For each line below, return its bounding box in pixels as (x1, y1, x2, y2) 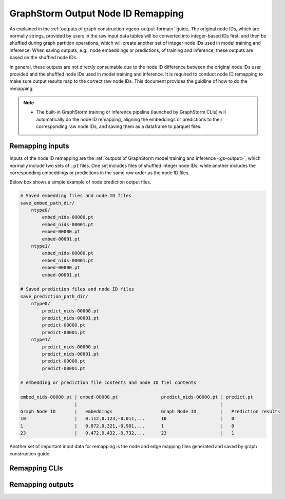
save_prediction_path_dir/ (20, 293, 88, 299)
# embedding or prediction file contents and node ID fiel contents (20, 380, 197, 385)
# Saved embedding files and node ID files (20, 193, 132, 199)
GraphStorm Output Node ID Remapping (9, 8, 184, 19)
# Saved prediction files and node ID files (20, 286, 135, 292)
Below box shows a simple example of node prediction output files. (9, 179, 151, 185)
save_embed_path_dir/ (20, 200, 75, 206)
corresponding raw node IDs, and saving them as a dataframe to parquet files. (36, 123, 202, 130)
